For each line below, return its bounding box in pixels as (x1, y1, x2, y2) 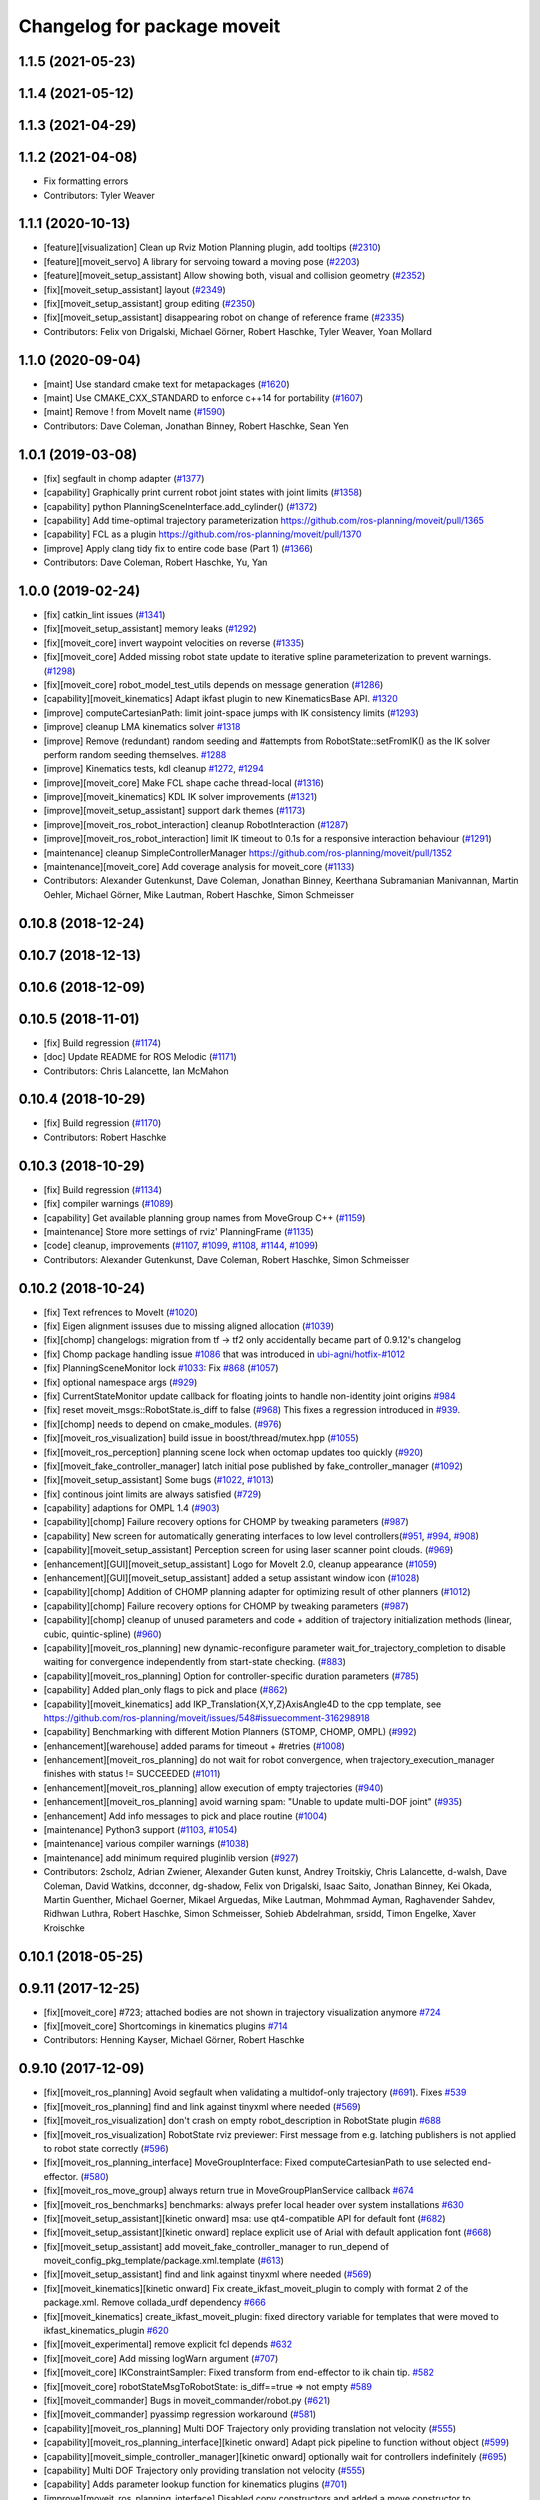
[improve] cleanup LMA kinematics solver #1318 (43, 721, 241, 733)
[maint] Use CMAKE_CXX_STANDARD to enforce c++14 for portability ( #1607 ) (43, 392, 364, 404)
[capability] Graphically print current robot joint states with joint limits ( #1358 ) (43, 486, 363, 499)
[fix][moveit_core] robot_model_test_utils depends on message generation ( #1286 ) (43, 678, 384, 690)
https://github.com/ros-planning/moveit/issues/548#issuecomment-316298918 (43, 1711, 370, 1724)
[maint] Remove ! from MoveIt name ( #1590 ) (43, 406, 226, 418)
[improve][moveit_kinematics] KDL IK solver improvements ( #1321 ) (43, 791, 318, 803)
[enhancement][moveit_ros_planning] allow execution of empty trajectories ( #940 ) (43, 1781, 384, 1794)
